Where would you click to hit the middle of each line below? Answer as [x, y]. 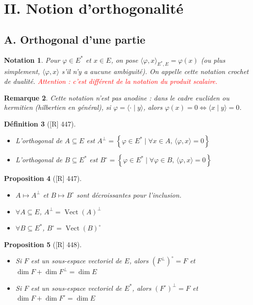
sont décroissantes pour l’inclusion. [129, 194]
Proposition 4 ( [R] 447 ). [43, 178]
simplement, [22, 71]
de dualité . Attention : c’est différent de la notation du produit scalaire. [111, 81]
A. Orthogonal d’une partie [75, 39]
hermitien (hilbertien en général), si [58, 107]
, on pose [125, 60]
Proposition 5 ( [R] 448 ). [43, 244]
